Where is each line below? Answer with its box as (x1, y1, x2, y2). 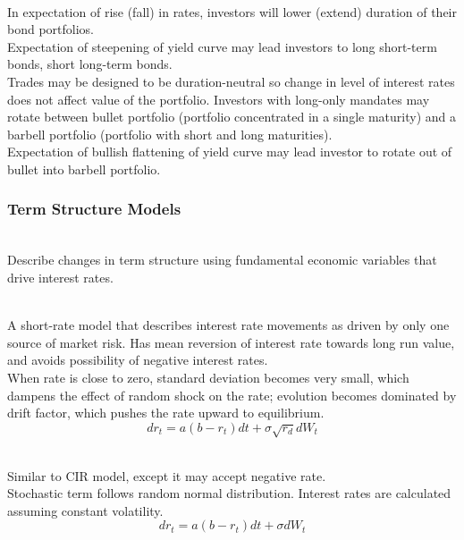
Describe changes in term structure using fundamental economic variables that (7, 250, 437, 269)
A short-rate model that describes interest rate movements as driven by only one (7, 316, 450, 334)
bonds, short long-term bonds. (7, 55, 173, 73)
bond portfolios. (7, 20, 94, 38)
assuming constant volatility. (7, 501, 164, 519)
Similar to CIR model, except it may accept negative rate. (7, 466, 326, 485)
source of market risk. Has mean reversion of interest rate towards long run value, (7, 333, 455, 351)
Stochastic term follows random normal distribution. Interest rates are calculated (7, 484, 451, 502)
